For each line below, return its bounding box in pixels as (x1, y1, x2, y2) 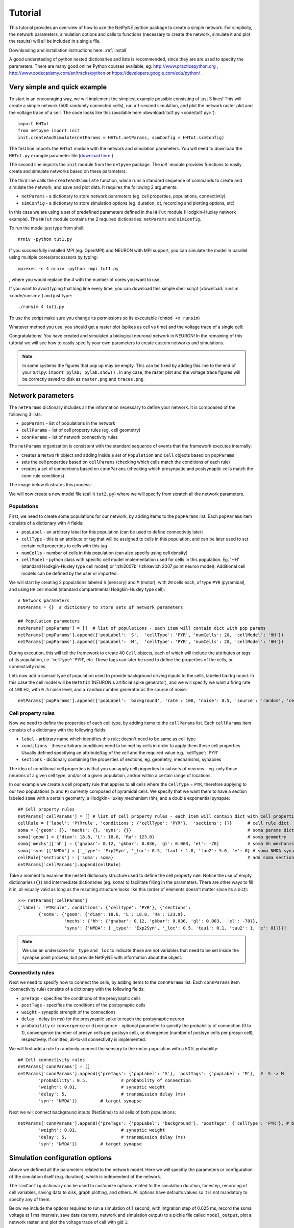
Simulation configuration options (9, 1154, 112, 1162)
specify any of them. (9, 1196, 51, 1202)
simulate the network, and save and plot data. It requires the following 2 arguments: (9, 184, 178, 190)
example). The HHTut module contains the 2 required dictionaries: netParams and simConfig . (9, 216, 202, 222)
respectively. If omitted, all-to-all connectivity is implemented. (21, 1036, 147, 1042)
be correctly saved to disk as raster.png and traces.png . (22, 376, 145, 382)
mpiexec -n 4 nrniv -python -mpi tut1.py (18, 266, 119, 271)
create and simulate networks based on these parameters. (9, 168, 127, 174)
